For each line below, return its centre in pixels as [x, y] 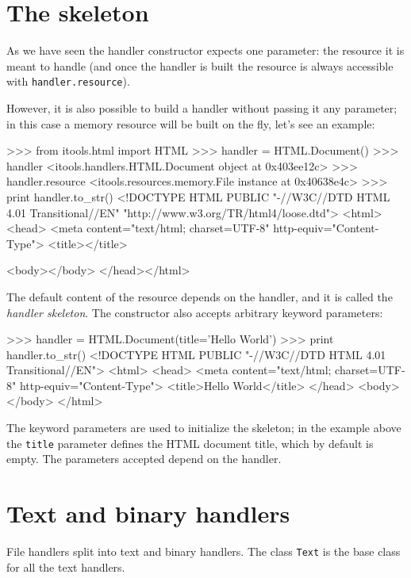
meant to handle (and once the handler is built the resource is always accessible [200, 65]
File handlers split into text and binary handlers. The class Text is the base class [204, 551]
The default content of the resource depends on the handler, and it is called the [200, 296]
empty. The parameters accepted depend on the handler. [144, 459]
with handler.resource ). [68, 81]
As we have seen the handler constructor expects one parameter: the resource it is [205, 50]
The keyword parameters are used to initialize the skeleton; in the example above [204, 428]
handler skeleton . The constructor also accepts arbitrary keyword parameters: [195, 312]
